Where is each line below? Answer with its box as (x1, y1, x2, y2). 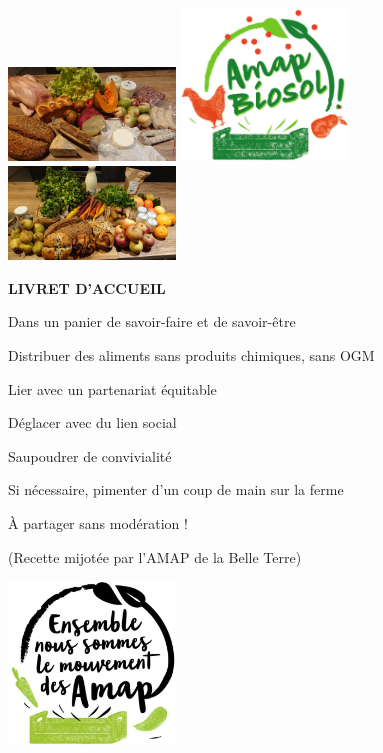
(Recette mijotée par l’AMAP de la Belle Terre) (8, 546, 302, 567)
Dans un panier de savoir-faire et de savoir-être (8, 311, 296, 332)
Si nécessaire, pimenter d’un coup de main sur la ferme (8, 479, 344, 500)
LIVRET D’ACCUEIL (8, 277, 166, 298)
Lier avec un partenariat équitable (8, 378, 217, 399)
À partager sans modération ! (8, 513, 188, 534)
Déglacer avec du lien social (8, 412, 177, 433)
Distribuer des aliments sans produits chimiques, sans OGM (8, 345, 375, 366)
